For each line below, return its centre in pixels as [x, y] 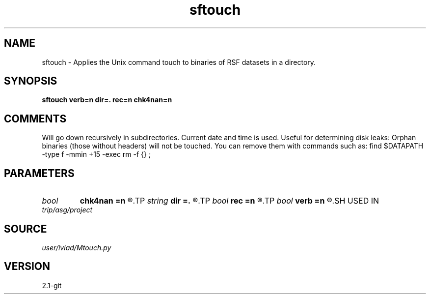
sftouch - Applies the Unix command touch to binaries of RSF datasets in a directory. [179, 62]
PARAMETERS [39, 173]
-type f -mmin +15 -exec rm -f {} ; [96, 154]
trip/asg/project [67, 210]
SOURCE [26, 229]
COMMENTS [35, 119]
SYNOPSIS [31, 81]
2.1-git [52, 285]
